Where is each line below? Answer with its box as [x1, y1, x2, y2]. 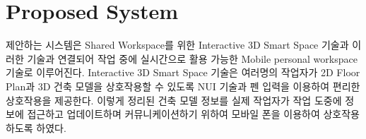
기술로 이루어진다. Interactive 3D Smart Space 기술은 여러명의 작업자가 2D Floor [6, 65, 360, 80]
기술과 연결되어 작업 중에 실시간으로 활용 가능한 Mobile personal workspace [27, 51, 358, 66]
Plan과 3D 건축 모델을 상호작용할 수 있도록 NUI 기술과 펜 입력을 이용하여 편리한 [6, 78, 360, 93]
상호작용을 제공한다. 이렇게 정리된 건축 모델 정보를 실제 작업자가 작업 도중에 [6, 92, 342, 107]
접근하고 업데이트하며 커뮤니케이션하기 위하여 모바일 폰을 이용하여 [27, 107, 320, 121]
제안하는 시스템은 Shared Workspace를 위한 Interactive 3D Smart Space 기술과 [6, 37, 349, 52]
